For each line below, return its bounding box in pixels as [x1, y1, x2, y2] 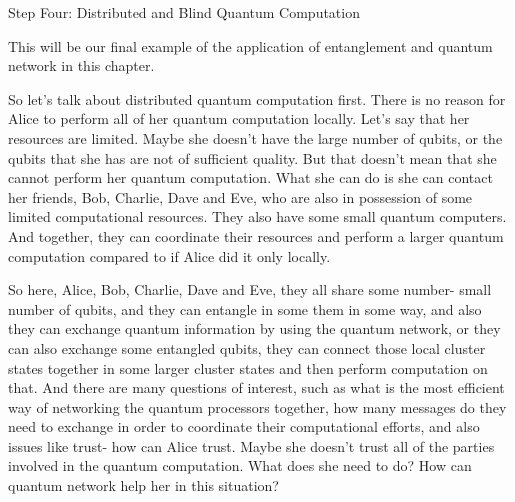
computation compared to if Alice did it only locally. [8, 245, 331, 266]
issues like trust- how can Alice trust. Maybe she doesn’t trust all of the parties [8, 435, 495, 456]
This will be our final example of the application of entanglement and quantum [8, 35, 493, 56]
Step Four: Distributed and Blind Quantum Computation [8, 2, 360, 22]
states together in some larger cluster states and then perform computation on [8, 357, 488, 378]
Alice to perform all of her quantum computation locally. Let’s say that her [8, 108, 470, 129]
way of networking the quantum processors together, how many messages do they [8, 396, 507, 417]
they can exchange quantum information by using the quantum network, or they [8, 318, 501, 339]
